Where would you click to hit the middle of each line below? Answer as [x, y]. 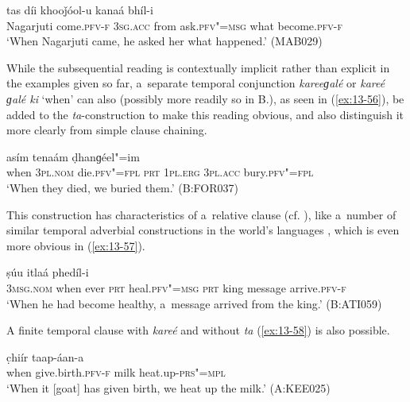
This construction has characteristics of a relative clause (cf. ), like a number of [201, 214]
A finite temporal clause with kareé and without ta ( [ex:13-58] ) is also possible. [198, 330]
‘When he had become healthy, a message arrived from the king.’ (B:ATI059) [194, 303]
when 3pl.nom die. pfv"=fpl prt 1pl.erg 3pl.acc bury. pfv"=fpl [160, 172]
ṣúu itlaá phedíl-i [48, 272]
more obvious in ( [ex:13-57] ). [76, 245]
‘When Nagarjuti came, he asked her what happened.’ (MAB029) [164, 41]
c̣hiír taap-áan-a [45, 356]
